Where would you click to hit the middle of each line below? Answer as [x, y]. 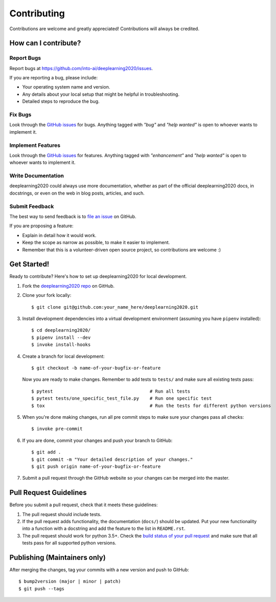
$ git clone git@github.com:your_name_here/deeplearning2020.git [115, 307]
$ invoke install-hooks [61, 345]
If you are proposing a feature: [41, 226]
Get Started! [29, 264]
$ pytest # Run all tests [111, 391]
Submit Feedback [32, 206]
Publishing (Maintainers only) [57, 557]
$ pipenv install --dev [61, 337]
